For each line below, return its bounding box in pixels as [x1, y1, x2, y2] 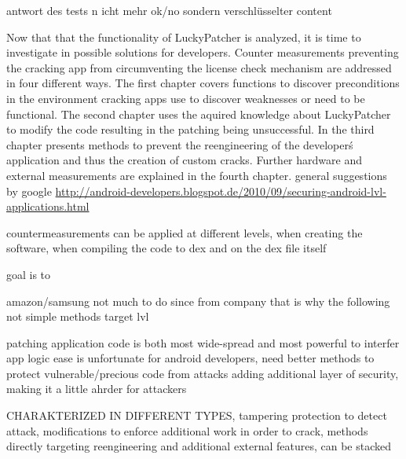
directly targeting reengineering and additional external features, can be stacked [6, 438, 392, 454]
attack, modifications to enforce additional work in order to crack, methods [6, 422, 368, 439]
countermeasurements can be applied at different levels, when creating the [6, 224, 363, 241]
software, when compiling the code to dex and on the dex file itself [6, 240, 327, 256]
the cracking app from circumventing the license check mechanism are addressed [6, 59, 392, 75]
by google [6, 182, 52, 199]
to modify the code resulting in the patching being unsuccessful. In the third [6, 121, 375, 138]
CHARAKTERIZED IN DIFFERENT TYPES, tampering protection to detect [6, 407, 387, 424]
